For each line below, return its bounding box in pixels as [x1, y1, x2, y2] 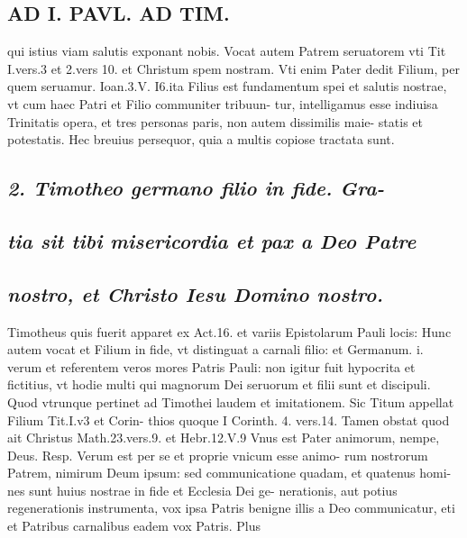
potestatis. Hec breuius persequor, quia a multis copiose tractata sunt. [7, 130, 395, 149]
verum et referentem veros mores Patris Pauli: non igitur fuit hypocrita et [7, 357, 416, 376]
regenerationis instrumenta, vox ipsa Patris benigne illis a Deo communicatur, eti [7, 498, 455, 517]
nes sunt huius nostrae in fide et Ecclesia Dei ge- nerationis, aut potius [7, 480, 398, 499]
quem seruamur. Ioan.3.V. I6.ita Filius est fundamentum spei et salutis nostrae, [7, 77, 447, 96]
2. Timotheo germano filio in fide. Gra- [7, 174, 385, 202]
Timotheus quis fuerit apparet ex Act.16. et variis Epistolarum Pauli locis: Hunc [7, 322, 452, 341]
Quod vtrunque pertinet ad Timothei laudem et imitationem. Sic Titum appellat [7, 392, 454, 411]
